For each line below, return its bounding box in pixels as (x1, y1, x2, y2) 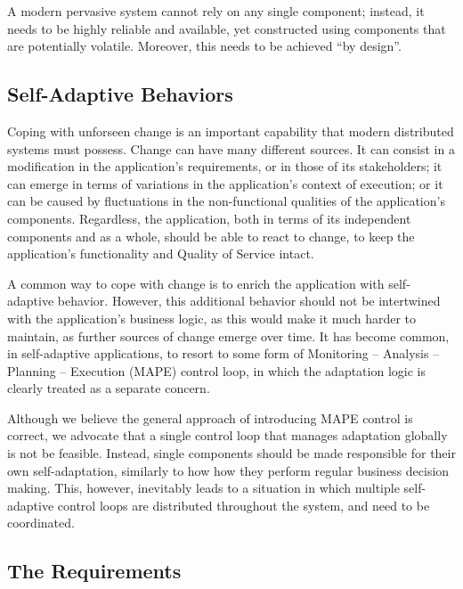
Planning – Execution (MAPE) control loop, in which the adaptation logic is (7, 361, 426, 380)
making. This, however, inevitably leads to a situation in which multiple (7, 479, 400, 497)
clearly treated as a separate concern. (7, 379, 210, 397)
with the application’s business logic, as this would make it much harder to (7, 308, 417, 327)
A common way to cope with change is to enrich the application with (7, 274, 385, 292)
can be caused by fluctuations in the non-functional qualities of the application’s (7, 192, 445, 210)
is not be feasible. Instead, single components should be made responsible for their (7, 444, 456, 462)
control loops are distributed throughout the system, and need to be (57, 495, 430, 514)
